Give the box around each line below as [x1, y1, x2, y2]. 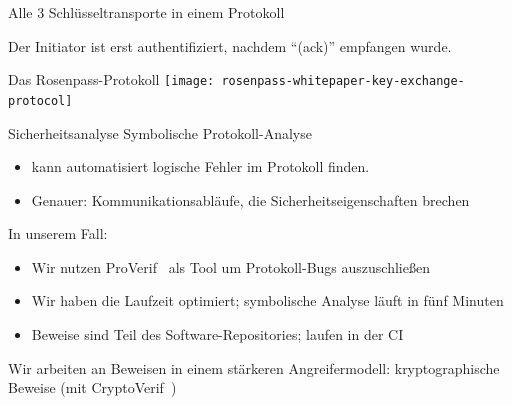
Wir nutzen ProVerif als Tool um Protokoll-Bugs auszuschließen [31, 256, 430, 277]
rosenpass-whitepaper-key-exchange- [221, 74, 465, 89]
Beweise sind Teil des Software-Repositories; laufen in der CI [31, 324, 404, 345]
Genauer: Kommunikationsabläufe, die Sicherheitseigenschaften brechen [31, 189, 470, 210]
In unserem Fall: [8, 223, 108, 244]
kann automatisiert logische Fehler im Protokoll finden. [31, 156, 370, 177]
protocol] [8, 93, 73, 108]
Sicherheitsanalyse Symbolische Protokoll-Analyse [8, 122, 312, 143]
